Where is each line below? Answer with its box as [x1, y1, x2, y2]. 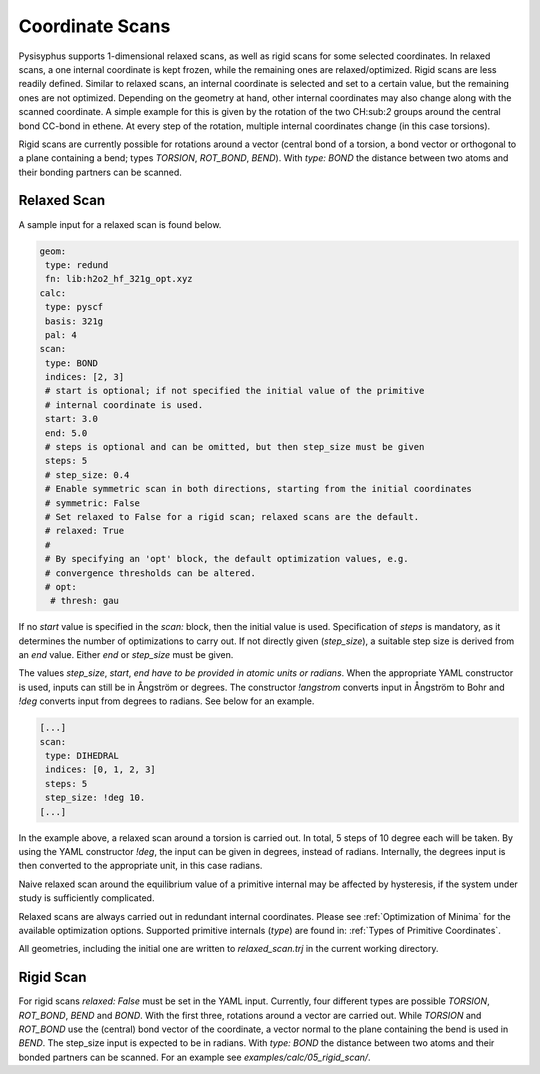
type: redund [45, 259, 109, 270]
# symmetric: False [45, 497, 140, 509]
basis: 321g [45, 315, 104, 327]
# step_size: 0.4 [45, 469, 130, 480]
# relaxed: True [45, 525, 125, 537]
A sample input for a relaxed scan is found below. [18, 218, 222, 230]
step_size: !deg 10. [45, 792, 146, 804]
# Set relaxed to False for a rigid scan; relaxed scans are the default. [45, 511, 420, 522]
